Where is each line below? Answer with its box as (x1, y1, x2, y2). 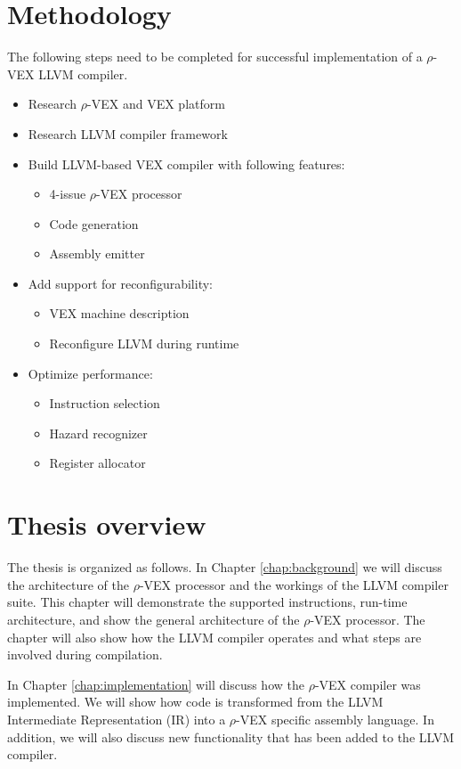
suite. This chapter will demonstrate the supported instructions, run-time (7, 593, 408, 611)
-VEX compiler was (314, 675, 421, 693)
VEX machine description (49, 304, 190, 323)
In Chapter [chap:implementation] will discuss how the (7, 675, 304, 693)
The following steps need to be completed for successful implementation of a (7, 47, 423, 66)
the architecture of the (7, 575, 129, 593)
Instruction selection (49, 394, 160, 413)
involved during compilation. (7, 645, 163, 664)
